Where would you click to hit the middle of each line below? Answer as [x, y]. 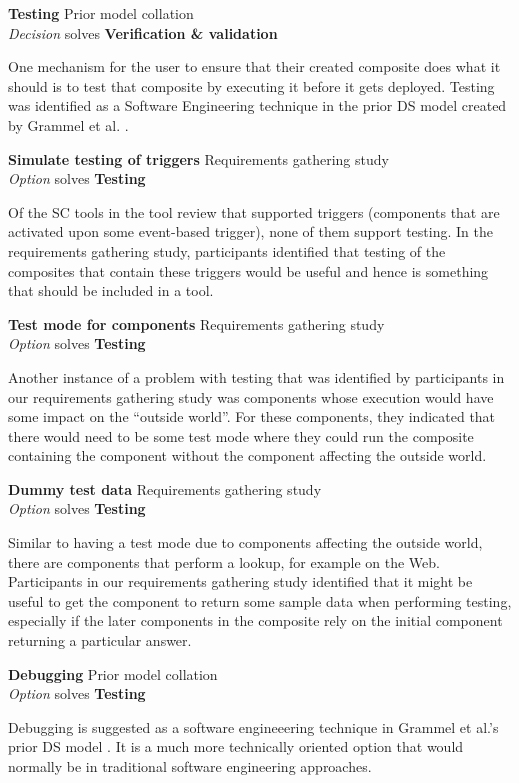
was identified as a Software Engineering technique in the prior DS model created [257, 105]
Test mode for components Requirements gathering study [196, 323]
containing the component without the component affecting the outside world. [247, 455]
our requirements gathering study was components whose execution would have [251, 396]
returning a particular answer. [100, 640]
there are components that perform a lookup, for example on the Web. [224, 561]
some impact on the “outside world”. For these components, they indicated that [252, 416]
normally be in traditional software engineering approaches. [190, 766]
